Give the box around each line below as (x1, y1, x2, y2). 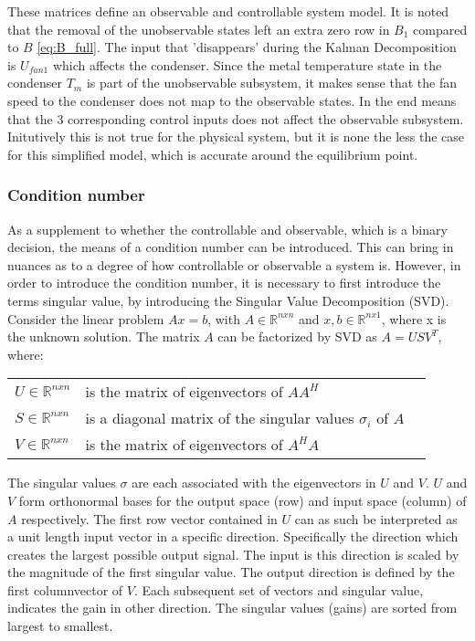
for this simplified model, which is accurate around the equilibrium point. (7, 144, 418, 163)
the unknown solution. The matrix (7, 327, 200, 346)
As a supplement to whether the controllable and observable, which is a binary (7, 219, 448, 238)
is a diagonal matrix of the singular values (85, 407, 354, 429)
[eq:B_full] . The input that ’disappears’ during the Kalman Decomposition (37, 37, 457, 57)
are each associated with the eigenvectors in (132, 473, 376, 492)
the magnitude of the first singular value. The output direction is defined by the (7, 562, 455, 582)
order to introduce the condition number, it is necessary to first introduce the (7, 273, 441, 292)
